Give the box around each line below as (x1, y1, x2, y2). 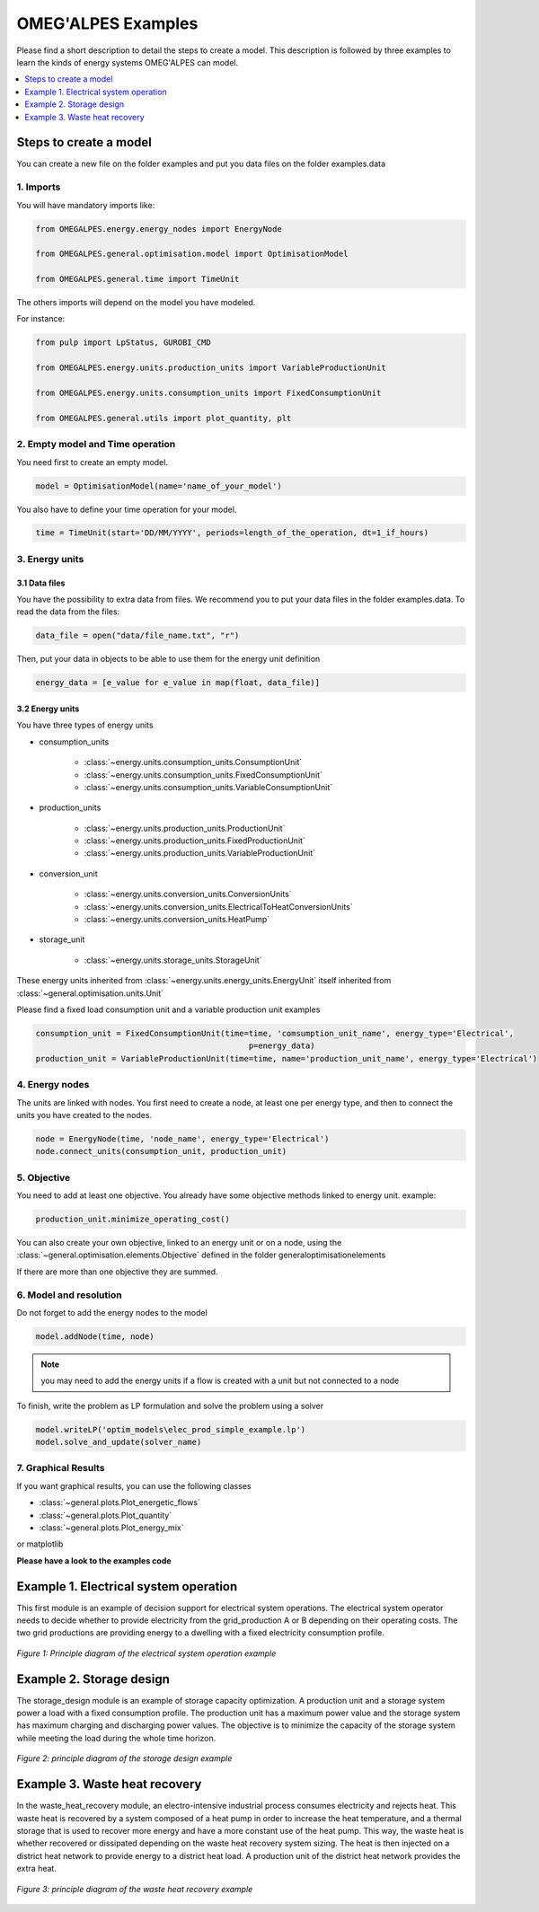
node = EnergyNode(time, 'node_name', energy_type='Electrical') (35, 1133, 330, 1144)
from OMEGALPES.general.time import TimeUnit (35, 274, 240, 285)
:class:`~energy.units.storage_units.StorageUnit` (84, 955, 262, 965)
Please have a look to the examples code (16, 1555, 172, 1566)
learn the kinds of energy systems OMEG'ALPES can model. (16, 57, 239, 67)
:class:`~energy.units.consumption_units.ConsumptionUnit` (84, 757, 303, 768)
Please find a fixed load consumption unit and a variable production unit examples (16, 1004, 321, 1015)
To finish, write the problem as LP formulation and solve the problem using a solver (16, 1400, 324, 1411)
